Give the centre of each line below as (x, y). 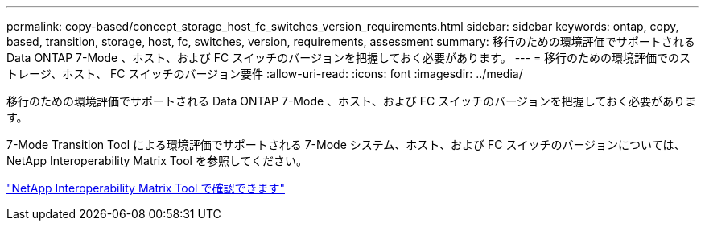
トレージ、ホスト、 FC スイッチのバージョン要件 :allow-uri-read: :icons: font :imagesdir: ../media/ (265, 74)
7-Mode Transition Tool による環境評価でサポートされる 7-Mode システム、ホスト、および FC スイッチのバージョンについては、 (346, 144)
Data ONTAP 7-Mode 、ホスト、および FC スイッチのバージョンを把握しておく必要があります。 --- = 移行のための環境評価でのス (349, 58)
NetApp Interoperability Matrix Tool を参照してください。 (157, 161)
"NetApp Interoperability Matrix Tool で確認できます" (146, 188)
